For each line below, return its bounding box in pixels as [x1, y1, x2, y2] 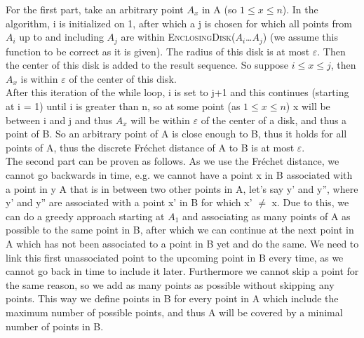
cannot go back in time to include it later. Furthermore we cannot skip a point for [6, 264, 359, 278]
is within [20, 71, 58, 86]
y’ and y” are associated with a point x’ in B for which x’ [6, 195, 252, 210]
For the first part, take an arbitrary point [6, 2, 184, 16]
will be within [130, 112, 190, 127]
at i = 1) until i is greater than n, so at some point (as [6, 99, 241, 114]
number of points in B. [6, 318, 104, 333]
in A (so [201, 2, 237, 16]
